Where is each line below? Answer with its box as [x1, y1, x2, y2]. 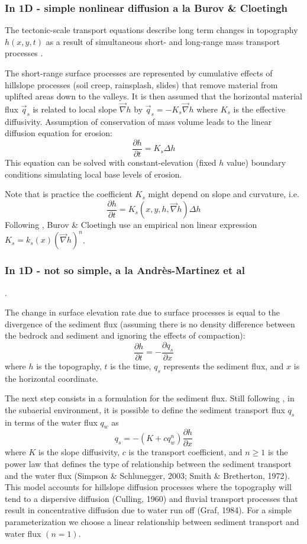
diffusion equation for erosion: [5, 127, 112, 139]
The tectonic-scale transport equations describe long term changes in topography [5, 24, 298, 36]
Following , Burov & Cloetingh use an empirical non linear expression [5, 218, 257, 231]
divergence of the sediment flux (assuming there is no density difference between [5, 317, 295, 330]
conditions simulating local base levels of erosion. [5, 168, 182, 180]
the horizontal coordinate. [5, 372, 98, 384]
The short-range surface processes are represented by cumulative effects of [5, 67, 273, 79]
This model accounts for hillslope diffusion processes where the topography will [5, 481, 292, 493]
